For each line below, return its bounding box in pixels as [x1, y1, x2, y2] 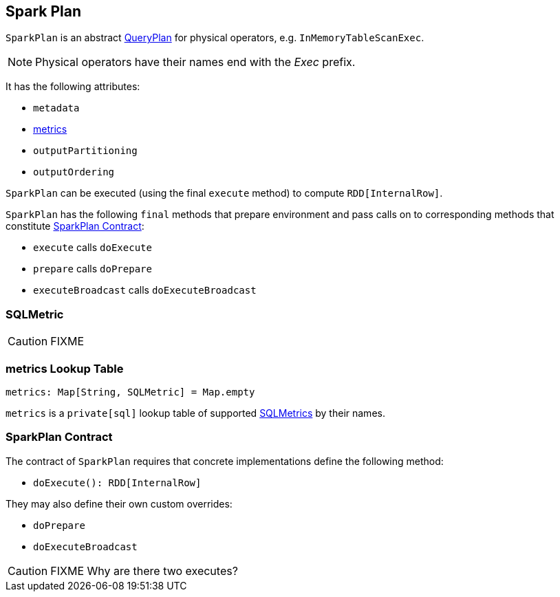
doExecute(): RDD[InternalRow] [33, 477, 202, 488]
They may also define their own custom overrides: [6, 497, 233, 510]
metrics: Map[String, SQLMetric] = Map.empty [6, 386, 255, 398]
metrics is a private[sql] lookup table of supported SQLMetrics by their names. [6, 406, 385, 419]
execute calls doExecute [33, 241, 152, 254]
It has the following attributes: [6, 80, 140, 93]
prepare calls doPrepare [33, 263, 152, 275]
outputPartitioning [33, 145, 138, 157]
